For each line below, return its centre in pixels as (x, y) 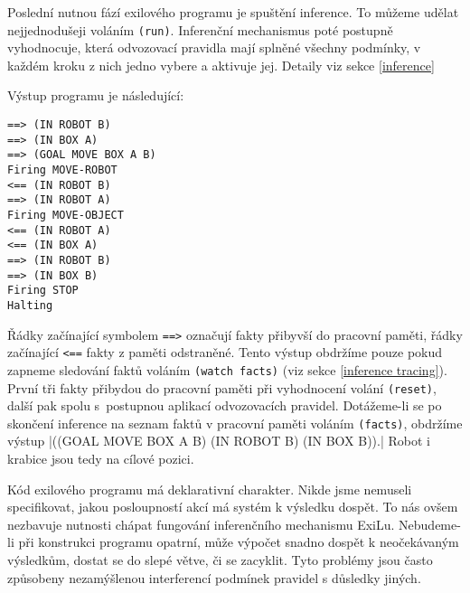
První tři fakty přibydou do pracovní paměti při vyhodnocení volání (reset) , (222, 387)
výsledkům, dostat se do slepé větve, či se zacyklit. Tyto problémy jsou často (220, 560)
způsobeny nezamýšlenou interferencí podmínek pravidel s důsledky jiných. (214, 577)
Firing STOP (43, 291)
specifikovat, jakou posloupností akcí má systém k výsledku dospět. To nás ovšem (233, 507)
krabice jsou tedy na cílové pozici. (101, 459)
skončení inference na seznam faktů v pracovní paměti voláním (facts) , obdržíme (235, 423)
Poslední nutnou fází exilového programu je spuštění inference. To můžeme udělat (233, 12)
